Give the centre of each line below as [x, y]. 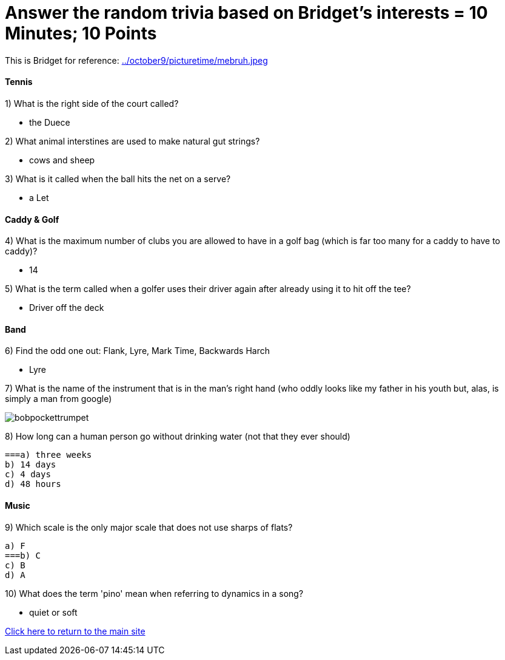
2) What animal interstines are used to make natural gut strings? [132, 141]
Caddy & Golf [32, 219]
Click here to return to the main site [75, 631]
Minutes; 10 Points [81, 33]
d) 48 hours [33, 484]
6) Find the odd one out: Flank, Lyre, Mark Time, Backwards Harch [138, 351]
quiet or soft [53, 612]
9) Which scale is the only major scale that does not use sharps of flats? [149, 527]
